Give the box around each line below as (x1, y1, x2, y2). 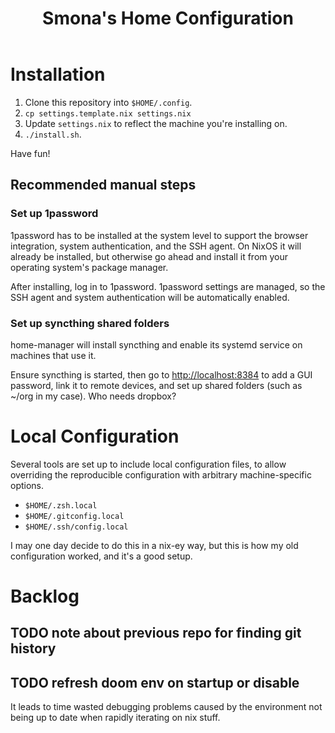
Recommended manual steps (10, 177, 197, 194)
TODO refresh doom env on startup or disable (10, 674, 300, 691)
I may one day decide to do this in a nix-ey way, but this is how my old (10, 539, 299, 551)
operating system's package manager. (10, 261, 169, 273)
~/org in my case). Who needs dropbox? (10, 390, 177, 402)
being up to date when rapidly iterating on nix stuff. (10, 712, 221, 724)
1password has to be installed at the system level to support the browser (10, 229, 309, 241)
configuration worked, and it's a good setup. (10, 550, 193, 562)
